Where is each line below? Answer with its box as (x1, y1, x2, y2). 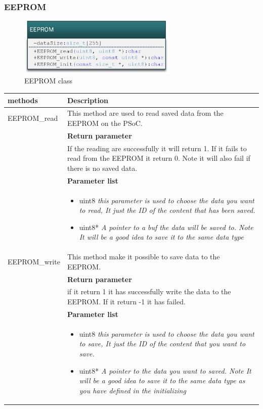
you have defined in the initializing (79, 385, 186, 395)
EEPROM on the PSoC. (67, 117, 143, 128)
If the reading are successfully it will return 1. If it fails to (67, 143, 247, 153)
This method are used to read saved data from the (67, 108, 224, 118)
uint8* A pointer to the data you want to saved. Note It (79, 365, 251, 376)
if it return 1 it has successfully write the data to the (67, 286, 231, 297)
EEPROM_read (8, 113, 58, 123)
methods (8, 95, 38, 105)
